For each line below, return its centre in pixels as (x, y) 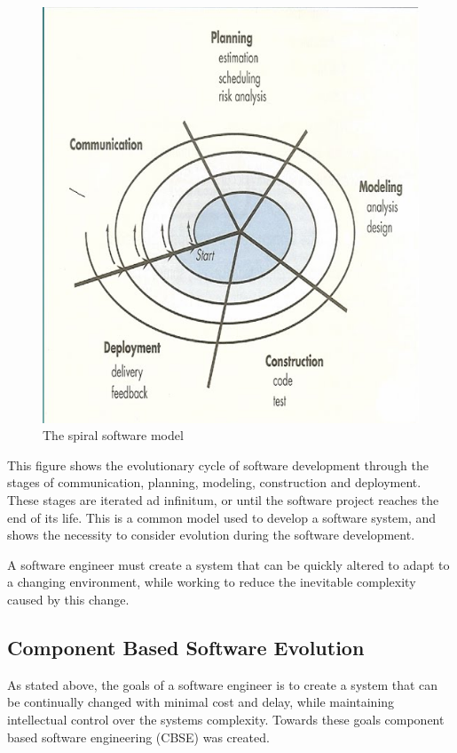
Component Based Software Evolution (186, 648)
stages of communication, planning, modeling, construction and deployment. (214, 482)
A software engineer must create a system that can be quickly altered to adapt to (228, 564)
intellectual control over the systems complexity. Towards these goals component (226, 720)
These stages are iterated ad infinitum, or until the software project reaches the (223, 500)
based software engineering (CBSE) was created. (138, 737)
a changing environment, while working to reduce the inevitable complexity (212, 582)
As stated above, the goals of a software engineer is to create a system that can (223, 684)
